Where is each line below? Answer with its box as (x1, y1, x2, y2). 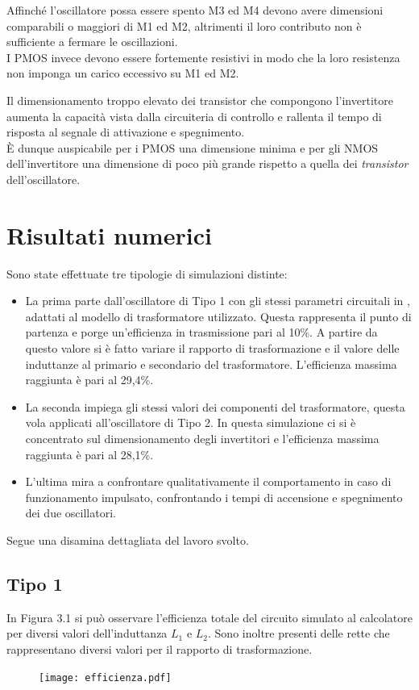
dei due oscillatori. (25, 504, 116, 521)
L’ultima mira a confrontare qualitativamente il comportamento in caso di (25, 473, 392, 490)
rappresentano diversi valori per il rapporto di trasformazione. (6, 640, 313, 657)
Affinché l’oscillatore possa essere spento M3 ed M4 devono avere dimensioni (6, 2, 384, 18)
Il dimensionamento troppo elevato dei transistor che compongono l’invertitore (6, 91, 393, 108)
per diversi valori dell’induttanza (6, 625, 168, 642)
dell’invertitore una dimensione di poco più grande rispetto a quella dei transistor (6, 155, 409, 172)
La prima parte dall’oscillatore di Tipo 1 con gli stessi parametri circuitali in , (25, 292, 410, 309)
